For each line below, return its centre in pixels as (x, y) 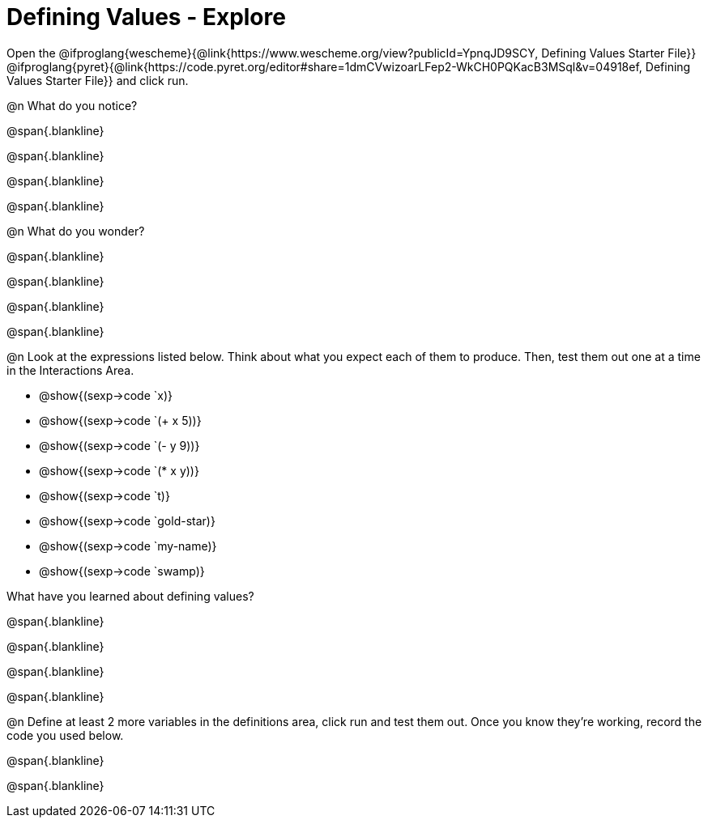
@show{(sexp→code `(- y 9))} (119, 445)
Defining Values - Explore (146, 17)
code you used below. (65, 735)
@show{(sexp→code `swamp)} (122, 571)
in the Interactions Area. (70, 370)
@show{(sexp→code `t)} (104, 495)
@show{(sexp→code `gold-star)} (127, 520)
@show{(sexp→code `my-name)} (128, 546)
